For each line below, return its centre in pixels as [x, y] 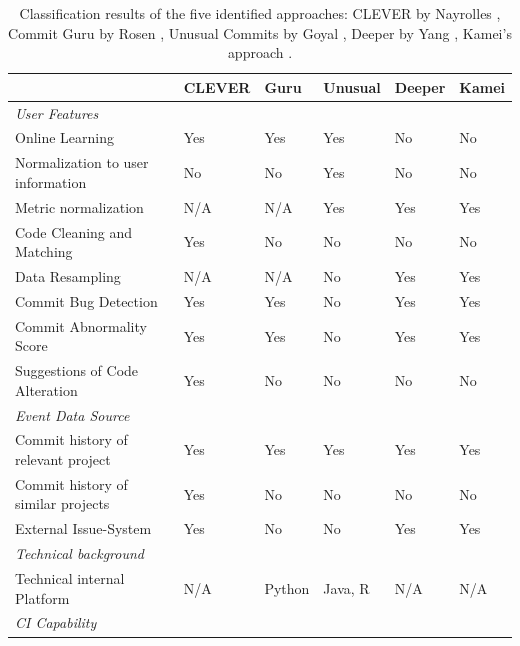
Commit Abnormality [81, 325]
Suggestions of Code [77, 370]
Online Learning [65, 137]
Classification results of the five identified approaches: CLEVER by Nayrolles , [260, 13]
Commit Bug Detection [86, 300]
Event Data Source [72, 414]
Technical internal [70, 578]
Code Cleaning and [74, 231]
